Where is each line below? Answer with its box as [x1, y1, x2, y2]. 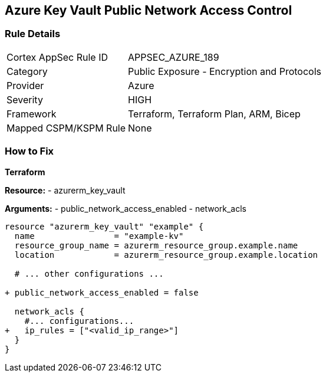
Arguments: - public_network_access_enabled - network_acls [5, 203, 247, 214]
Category [6, 65, 48, 77]
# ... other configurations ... [14, 268, 164, 278]
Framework [6, 107, 57, 120]
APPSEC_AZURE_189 [128, 51, 219, 63]
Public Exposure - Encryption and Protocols [128, 65, 321, 77]
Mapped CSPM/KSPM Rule [6, 122, 126, 134]
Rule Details [5, 28, 61, 40]
